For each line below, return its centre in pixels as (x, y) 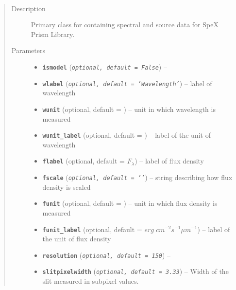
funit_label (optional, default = (92, 229)
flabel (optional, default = (84, 161)
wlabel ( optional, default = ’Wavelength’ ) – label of (127, 83)
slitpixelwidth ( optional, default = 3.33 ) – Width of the (135, 271)
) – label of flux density (169, 161)
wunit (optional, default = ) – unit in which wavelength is (129, 109)
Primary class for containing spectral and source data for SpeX (125, 25)
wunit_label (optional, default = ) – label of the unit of (126, 135)
